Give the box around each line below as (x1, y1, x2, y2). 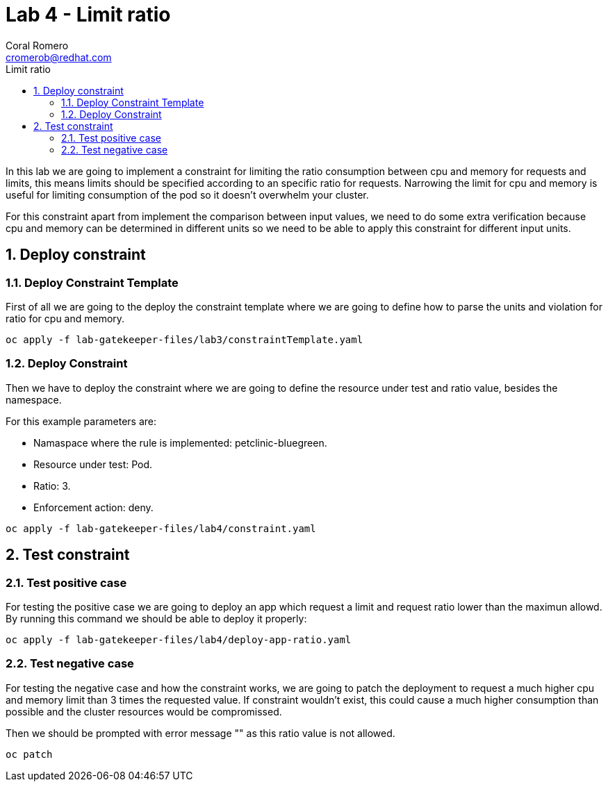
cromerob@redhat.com (6, 51, 112, 63)
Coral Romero (6, 39, 69, 51)
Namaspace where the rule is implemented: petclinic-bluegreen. (33, 436, 327, 449)
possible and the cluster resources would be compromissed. (6, 705, 282, 718)
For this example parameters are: (6, 415, 156, 427)
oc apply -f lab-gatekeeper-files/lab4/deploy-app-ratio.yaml (6, 633, 352, 645)
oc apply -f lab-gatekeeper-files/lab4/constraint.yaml (6, 522, 316, 534)
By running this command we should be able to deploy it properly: (6, 612, 307, 624)
